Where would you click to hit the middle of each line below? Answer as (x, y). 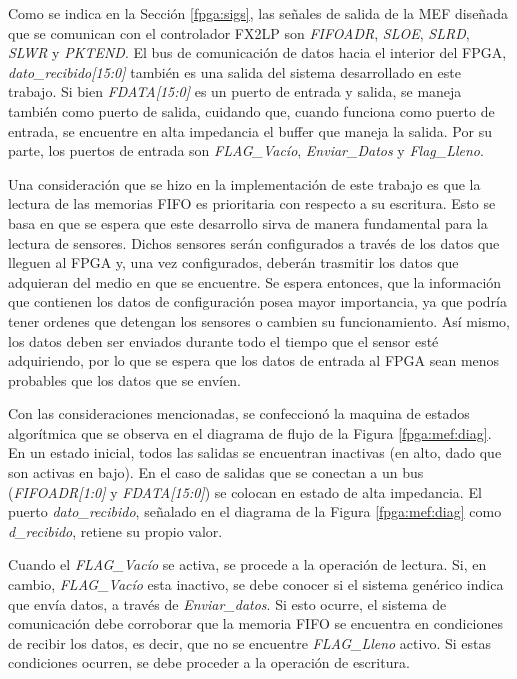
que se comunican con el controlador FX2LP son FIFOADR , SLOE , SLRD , (239, 32)
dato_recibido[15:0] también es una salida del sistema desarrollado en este (234, 71)
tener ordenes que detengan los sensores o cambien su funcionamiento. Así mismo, (259, 320)
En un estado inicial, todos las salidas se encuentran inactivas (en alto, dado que (255, 452)
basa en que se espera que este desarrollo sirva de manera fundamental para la (248, 222)
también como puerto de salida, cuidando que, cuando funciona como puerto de (251, 110)
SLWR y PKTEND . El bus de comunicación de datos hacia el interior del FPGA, (257, 52)
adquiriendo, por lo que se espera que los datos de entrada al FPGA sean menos (254, 360)
